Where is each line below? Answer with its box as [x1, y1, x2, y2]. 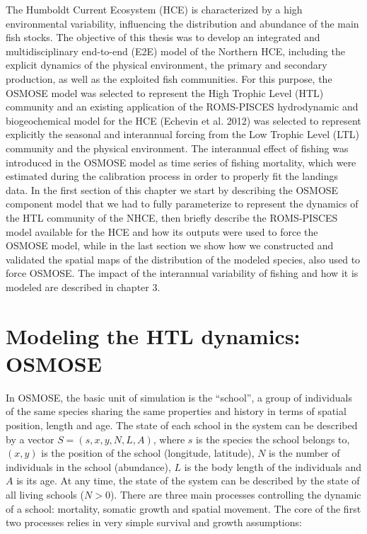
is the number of [269, 445, 340, 460]
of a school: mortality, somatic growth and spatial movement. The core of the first [6, 501, 361, 516]
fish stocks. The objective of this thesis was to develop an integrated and [6, 30, 320, 45]
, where [153, 431, 185, 446]
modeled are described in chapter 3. [6, 279, 161, 294]
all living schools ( [6, 487, 84, 501]
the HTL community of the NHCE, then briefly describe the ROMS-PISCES [6, 210, 338, 225]
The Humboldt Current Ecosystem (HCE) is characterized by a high [6, 2, 303, 16]
